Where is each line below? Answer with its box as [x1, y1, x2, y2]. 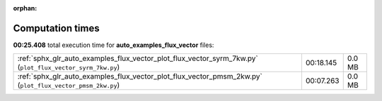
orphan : [13, 4, 37, 12]
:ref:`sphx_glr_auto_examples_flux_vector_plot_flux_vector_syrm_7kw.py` [17, 53, 258, 63]
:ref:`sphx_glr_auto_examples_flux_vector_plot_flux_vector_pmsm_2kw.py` [17, 72, 263, 81]
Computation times [13, 22, 100, 34]
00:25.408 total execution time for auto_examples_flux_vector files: [13, 41, 214, 49]
